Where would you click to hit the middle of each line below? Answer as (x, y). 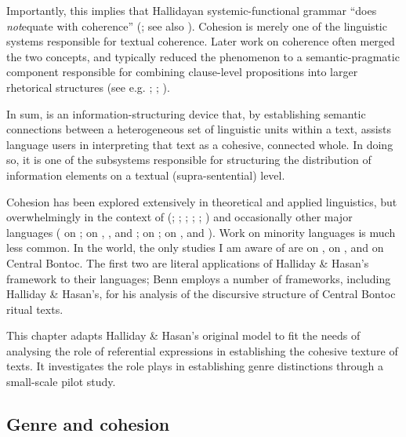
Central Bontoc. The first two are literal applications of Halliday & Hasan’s (188, 262)
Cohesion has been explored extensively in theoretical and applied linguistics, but (202, 201)
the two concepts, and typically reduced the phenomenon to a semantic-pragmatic (203, 56)
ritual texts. (35, 309)
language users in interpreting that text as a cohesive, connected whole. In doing (200, 144)
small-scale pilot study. (61, 382)
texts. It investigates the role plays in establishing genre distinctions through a (195, 366)
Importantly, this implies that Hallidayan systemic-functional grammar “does (192, 10)
